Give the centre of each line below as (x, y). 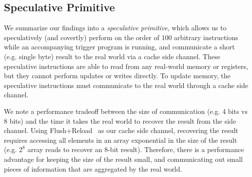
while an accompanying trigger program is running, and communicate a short (119, 47)
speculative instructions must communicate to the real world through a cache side (126, 85)
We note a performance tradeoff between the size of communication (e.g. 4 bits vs (126, 111)
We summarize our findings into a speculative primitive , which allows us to (115, 28)
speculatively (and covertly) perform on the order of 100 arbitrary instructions (121, 37)
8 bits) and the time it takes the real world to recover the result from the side (120, 121)
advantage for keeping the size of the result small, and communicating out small (123, 159)
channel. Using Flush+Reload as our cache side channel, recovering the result (121, 130)
